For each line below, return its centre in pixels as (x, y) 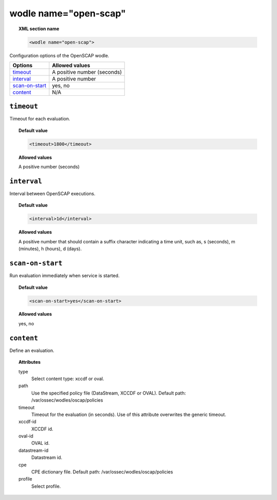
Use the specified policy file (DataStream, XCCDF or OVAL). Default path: (109, 393)
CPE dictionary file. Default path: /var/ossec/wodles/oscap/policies (102, 472)
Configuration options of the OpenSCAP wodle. (60, 55)
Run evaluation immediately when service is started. (65, 276)
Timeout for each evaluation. (40, 119)
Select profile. (46, 486)
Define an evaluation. (32, 350)
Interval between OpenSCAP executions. (53, 194)
